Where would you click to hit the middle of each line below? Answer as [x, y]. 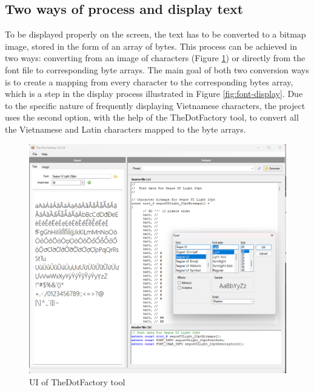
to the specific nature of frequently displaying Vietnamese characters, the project [155, 105]
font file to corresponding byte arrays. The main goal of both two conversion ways [157, 69]
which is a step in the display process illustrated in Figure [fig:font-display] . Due [154, 94]
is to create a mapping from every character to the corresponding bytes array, [149, 81]
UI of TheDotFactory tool [77, 381]
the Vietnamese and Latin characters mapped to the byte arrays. [125, 129]
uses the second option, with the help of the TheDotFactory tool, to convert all [152, 117]
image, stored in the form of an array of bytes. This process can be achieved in [151, 46]
